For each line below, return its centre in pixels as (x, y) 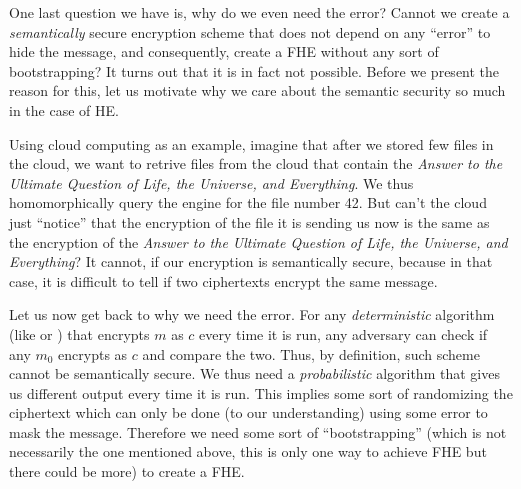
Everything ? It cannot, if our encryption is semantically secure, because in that (251, 261)
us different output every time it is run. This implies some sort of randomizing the (261, 392)
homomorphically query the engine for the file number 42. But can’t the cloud (248, 202)
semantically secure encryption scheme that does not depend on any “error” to (250, 31)
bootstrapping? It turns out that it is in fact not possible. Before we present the (254, 70)
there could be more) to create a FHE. (127, 471)
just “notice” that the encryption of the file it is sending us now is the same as (249, 221)
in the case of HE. (64, 109)
